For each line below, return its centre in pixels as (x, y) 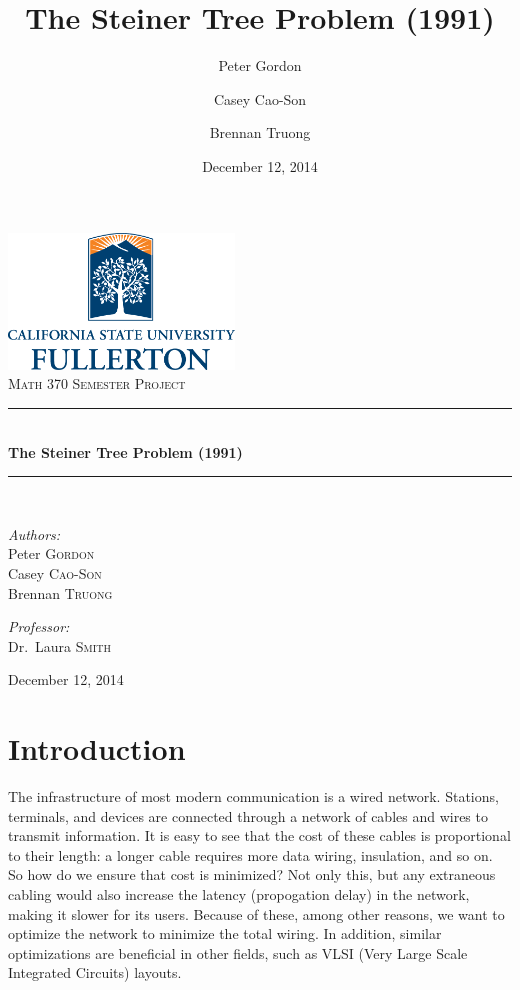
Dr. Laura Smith (60, 645)
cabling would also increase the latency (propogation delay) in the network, (239, 894)
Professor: (39, 626)
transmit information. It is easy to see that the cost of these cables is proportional (259, 835)
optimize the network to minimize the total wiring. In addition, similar (225, 933)
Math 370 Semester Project (97, 383)
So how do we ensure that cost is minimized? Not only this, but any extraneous (252, 874)
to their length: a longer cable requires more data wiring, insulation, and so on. (250, 854)
